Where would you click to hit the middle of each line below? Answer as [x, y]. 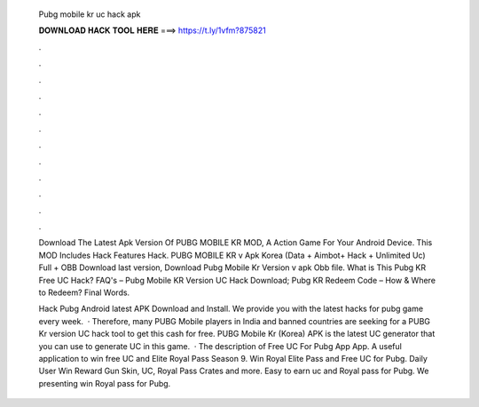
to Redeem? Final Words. [84, 292]
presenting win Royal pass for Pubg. [105, 383]
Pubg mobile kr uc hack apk [90, 14]
